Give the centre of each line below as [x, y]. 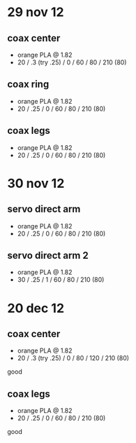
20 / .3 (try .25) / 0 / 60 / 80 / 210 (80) [72, 62]
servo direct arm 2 [48, 255]
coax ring [28, 84]
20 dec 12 [36, 308]
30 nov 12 [36, 183]
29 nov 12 [36, 12]
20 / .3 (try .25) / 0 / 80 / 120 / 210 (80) [73, 358]
